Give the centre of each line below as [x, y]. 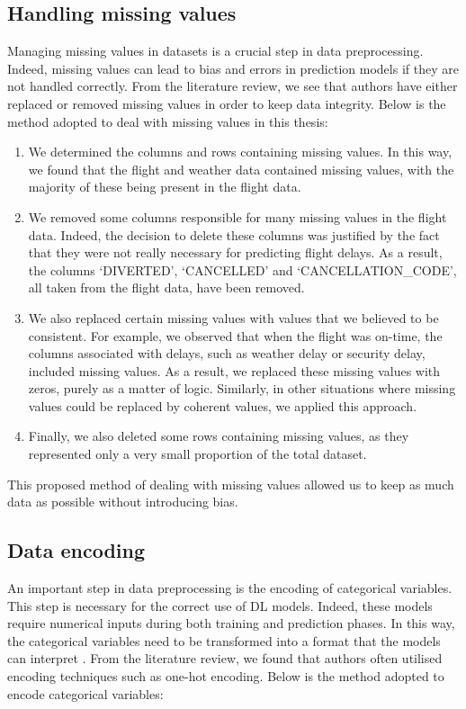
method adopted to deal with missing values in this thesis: [168, 121]
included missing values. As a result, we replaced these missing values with [234, 370]
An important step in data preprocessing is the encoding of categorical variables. [230, 588]
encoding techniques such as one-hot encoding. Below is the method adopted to [226, 676]
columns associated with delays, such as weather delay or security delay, [227, 353]
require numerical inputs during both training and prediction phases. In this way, [231, 623]
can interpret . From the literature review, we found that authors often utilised [225, 658]
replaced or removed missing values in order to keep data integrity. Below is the [227, 103]
